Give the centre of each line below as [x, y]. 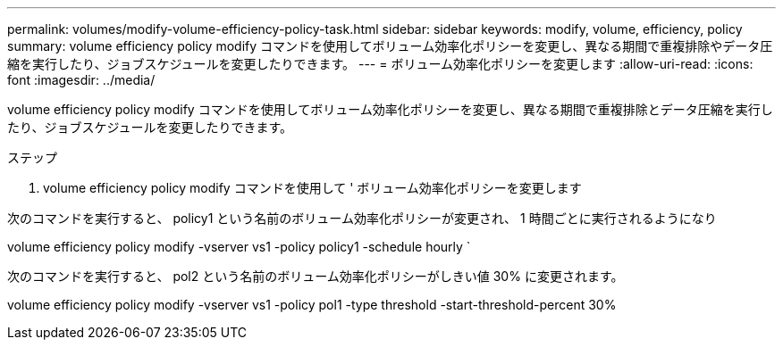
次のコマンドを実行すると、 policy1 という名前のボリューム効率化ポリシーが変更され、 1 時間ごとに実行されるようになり [362, 218]
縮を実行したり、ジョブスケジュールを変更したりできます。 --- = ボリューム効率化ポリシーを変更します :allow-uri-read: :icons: [380, 64]
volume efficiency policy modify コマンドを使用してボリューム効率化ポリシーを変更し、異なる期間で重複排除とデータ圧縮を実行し [390, 109]
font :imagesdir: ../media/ [81, 80]
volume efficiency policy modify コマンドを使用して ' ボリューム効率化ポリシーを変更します [312, 188]
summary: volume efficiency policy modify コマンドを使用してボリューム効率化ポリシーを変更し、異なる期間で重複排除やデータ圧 [390, 46]
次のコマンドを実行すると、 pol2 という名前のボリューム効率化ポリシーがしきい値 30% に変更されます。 [316, 276]
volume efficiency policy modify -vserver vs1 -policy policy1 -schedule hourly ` [239, 247]
